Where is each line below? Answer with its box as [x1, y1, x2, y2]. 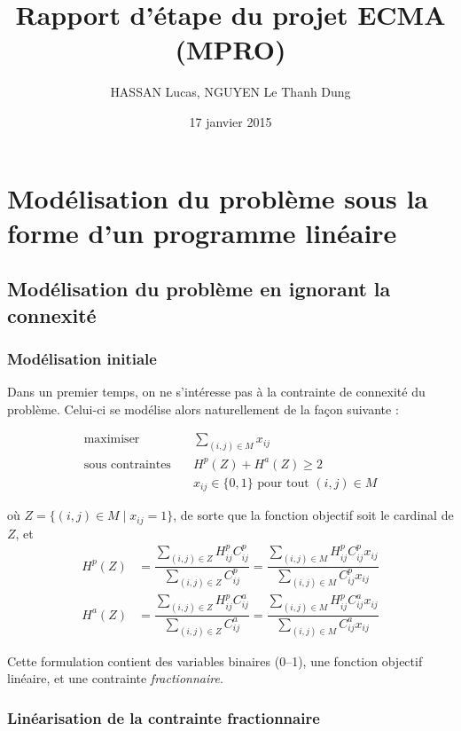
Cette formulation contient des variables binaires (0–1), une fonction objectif [7, 651, 423, 670]
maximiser [83, 433, 140, 446]
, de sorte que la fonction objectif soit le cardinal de [173, 506, 454, 524]
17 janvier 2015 [189, 112, 272, 130]
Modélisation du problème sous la [7, 179, 428, 216]
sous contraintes [83, 458, 171, 471]
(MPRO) [175, 31, 286, 67]
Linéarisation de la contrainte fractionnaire [7, 706, 320, 728]
